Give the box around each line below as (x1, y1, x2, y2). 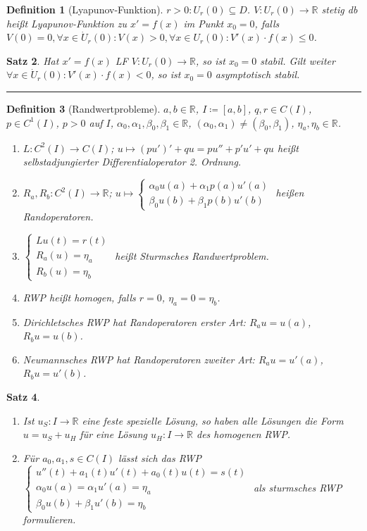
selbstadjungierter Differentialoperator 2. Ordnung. (23, 154, 242, 169)
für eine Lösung (80, 427, 147, 442)
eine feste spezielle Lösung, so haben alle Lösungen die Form (82, 413, 344, 427)
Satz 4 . (6, 389, 40, 404)
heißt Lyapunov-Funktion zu (6, 15, 127, 30)
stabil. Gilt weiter (260, 53, 335, 68)
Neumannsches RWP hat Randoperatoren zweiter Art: (23, 351, 255, 366)
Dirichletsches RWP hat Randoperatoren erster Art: (23, 314, 246, 329)
